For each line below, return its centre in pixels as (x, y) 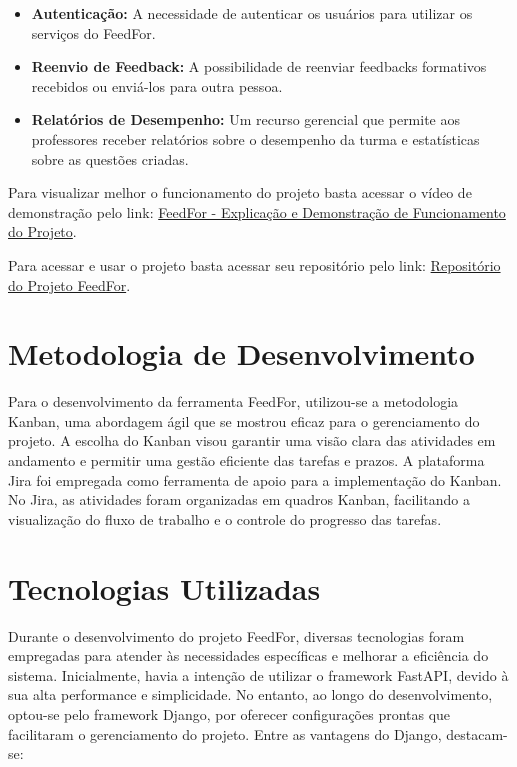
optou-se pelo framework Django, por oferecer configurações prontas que (229, 713)
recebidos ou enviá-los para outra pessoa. (157, 85)
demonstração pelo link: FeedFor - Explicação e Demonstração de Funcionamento (257, 211)
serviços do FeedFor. (93, 32)
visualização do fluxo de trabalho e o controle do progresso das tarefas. (225, 518)
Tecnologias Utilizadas (164, 587)
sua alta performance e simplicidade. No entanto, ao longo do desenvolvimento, (250, 694)
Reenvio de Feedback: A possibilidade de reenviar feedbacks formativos (259, 66)
